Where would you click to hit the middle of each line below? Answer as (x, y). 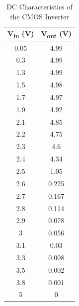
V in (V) (21, 34)
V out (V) (56, 34)
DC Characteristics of (39, 6)
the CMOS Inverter (39, 16)
